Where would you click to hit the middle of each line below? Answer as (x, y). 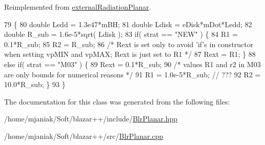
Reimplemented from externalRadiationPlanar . (78, 7)
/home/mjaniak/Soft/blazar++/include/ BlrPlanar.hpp (91, 119)
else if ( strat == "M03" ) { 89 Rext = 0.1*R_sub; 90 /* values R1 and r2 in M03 (132, 64)
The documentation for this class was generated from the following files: (117, 101)
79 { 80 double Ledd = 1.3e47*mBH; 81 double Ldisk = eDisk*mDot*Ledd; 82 (128, 24)
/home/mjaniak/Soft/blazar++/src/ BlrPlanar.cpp (84, 136)
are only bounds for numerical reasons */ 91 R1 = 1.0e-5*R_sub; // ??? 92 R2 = (132, 74)
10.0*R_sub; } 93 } (35, 84)
